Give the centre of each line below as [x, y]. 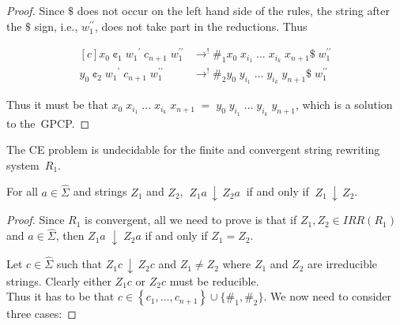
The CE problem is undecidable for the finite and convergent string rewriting [193, 149]
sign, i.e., [56, 26]
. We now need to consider [327, 296]
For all [22, 191]
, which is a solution [344, 105]
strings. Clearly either [59, 280]
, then [70, 235]
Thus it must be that [57, 105]
